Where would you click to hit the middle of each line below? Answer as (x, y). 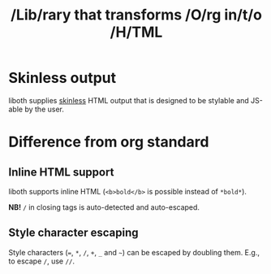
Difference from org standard (109, 142)
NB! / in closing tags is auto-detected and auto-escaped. (104, 207)
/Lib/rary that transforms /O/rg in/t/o (136, 15)
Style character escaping (74, 233)
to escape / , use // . (42, 261)
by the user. (44, 109)
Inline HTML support (61, 172)
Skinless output (62, 78)
